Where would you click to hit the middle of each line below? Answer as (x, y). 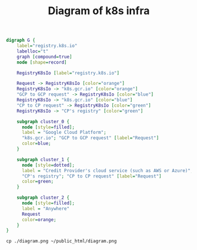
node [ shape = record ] (42, 62)
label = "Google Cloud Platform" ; (64, 133)
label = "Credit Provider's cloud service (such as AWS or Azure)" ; (107, 170)
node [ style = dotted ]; (48, 165)
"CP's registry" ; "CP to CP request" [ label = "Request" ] (91, 176)
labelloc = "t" (33, 51)
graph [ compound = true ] (44, 57)
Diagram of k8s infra (99, 11)
